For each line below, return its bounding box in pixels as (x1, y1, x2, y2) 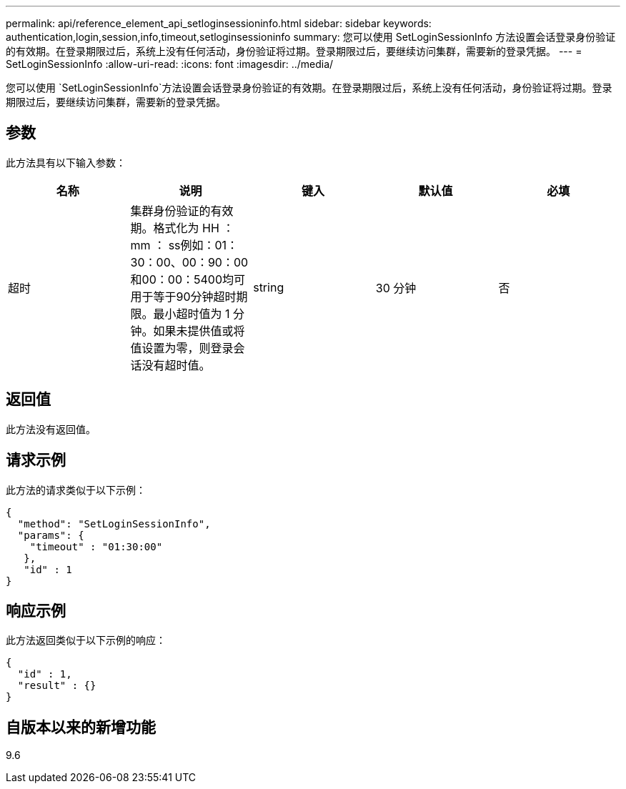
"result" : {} (17, 680, 96, 692)
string (253, 279, 284, 294)
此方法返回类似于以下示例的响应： (6, 634, 166, 647)
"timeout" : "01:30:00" (29, 540, 163, 552)
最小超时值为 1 (153, 306, 230, 321)
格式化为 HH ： (153, 220, 234, 235)
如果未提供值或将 (153, 323, 245, 338)
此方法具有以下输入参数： (6, 156, 126, 169)
